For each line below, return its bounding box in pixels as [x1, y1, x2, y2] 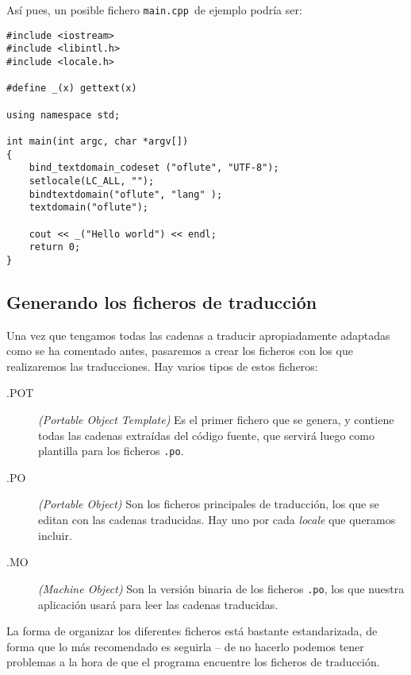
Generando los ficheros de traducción [6, 289, 317, 314]
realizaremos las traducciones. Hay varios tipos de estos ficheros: [6, 357, 318, 374]
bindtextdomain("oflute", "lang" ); [29, 188, 223, 200]
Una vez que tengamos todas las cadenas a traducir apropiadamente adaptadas [6, 326, 390, 343]
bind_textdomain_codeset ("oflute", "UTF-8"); [29, 162, 279, 174]
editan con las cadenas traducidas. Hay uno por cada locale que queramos [38, 511, 396, 528]
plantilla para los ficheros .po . [38, 442, 184, 459]
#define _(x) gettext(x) [6, 83, 137, 94]
